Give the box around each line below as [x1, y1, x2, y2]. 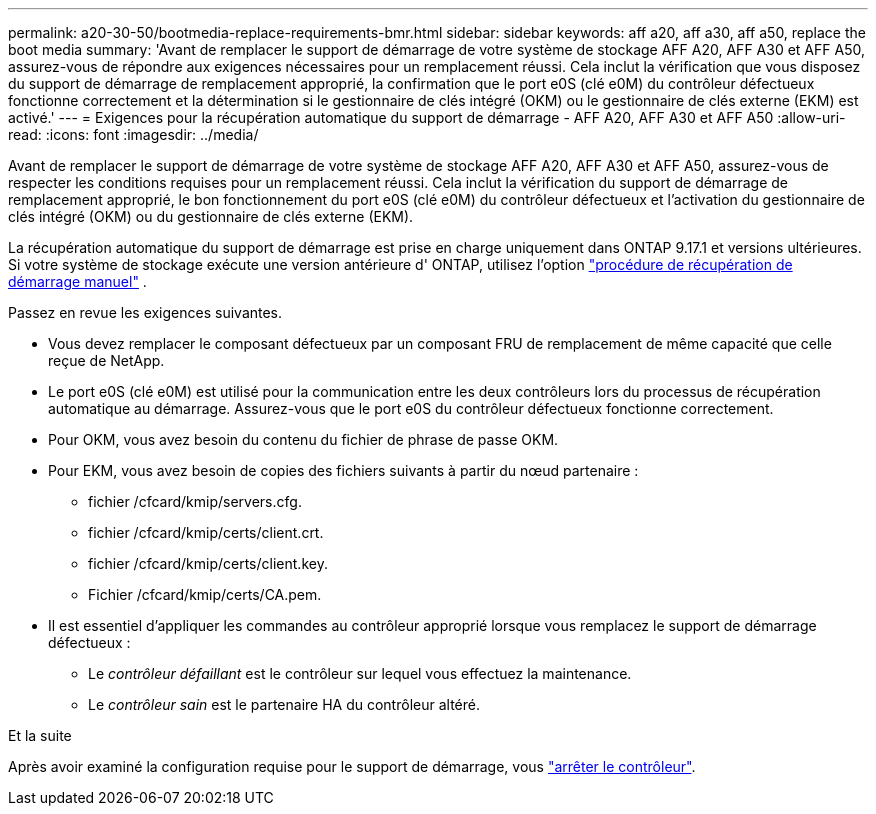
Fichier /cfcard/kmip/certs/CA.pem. [88, 586, 322, 603]
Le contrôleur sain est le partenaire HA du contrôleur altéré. [88, 696, 480, 713]
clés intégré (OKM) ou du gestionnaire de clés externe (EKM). [8, 208, 414, 225]
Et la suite [8, 727, 72, 744]
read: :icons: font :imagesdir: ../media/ [8, 126, 259, 143]
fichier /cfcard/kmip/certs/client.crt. [88, 524, 324, 541]
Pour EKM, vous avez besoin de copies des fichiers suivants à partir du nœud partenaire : [48, 462, 639, 479]
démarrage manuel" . [8, 273, 147, 290]
